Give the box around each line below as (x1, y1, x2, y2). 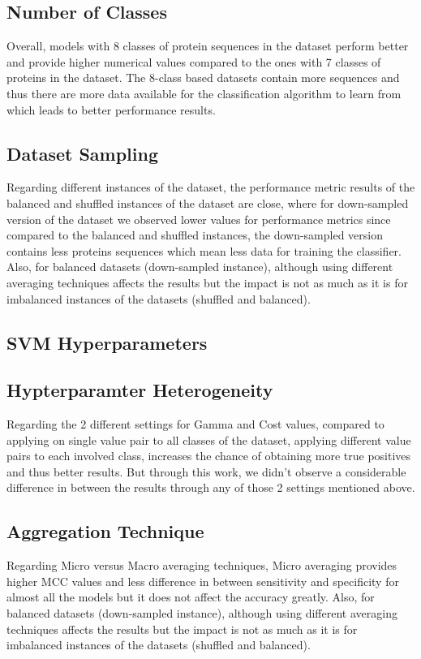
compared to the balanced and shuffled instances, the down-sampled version (6, 226, 384, 243)
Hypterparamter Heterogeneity (6, 377, 273, 403)
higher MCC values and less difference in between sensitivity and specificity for (6, 572, 399, 589)
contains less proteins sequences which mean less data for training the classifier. (6, 242, 402, 259)
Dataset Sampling (6, 140, 159, 166)
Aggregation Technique (6, 519, 204, 544)
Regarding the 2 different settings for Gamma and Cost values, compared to (6, 416, 384, 433)
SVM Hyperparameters (6, 329, 208, 355)
